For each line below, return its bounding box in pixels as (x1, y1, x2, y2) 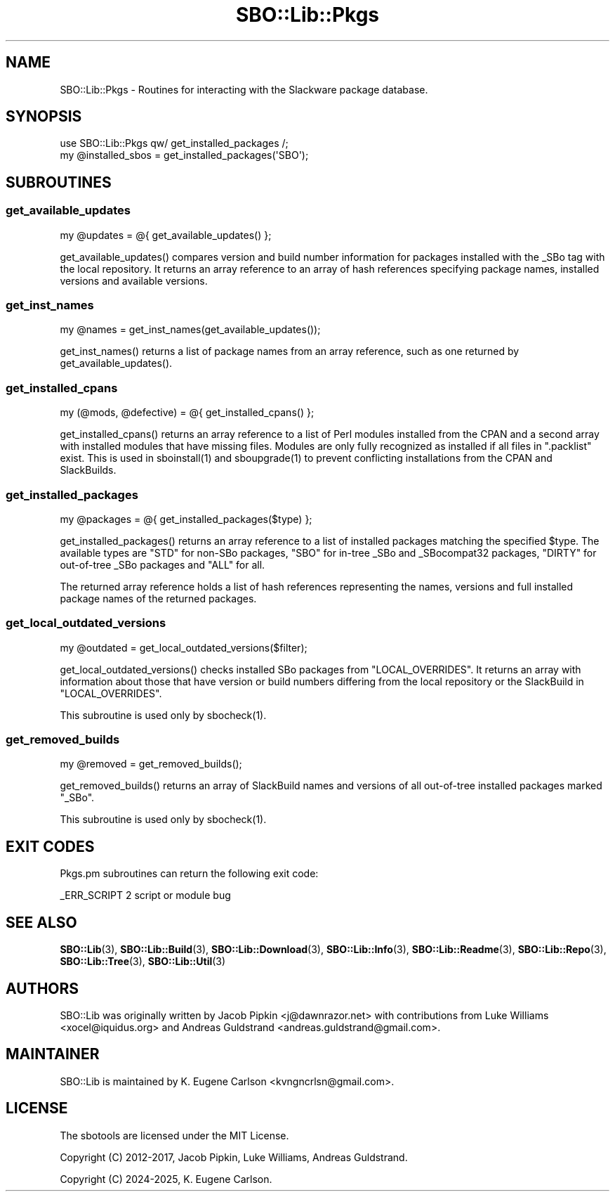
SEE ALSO (6, 913, 77, 931)
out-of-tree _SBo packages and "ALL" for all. (60, 558, 265, 571)
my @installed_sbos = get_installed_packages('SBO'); (60, 149, 309, 162)
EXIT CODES (6, 837, 95, 855)
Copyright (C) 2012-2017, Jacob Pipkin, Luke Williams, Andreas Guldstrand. (60, 1151, 408, 1163)
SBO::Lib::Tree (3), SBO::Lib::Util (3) (60, 955, 226, 968)
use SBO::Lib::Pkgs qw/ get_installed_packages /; (60, 137, 289, 150)
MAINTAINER (6, 1045, 100, 1063)
